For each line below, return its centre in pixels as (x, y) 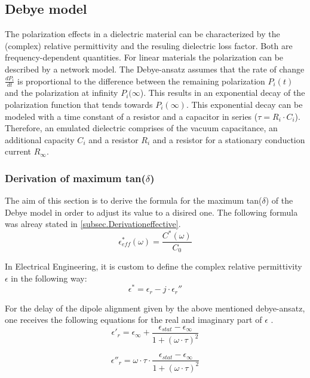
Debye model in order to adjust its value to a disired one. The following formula (151, 212)
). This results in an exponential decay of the (222, 93)
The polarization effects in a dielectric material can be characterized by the (142, 34)
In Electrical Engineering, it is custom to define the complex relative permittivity (154, 266)
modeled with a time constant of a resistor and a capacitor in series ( (131, 116)
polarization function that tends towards (79, 104)
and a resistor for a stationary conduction (229, 139)
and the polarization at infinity (62, 93)
